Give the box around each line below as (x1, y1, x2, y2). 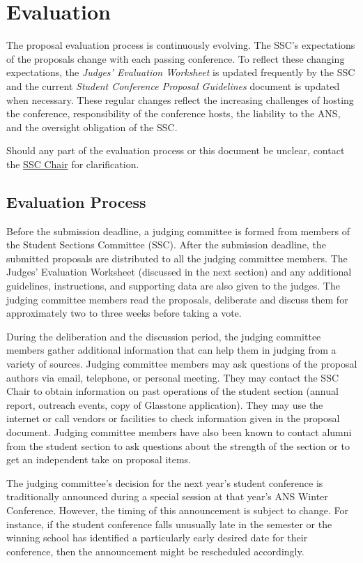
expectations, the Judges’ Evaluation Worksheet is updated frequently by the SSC (6, 65, 355, 80)
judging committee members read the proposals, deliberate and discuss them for (6, 292, 348, 306)
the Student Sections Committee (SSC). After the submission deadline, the (6, 237, 326, 252)
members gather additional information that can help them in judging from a (6, 343, 337, 357)
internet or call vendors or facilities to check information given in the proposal (6, 411, 340, 426)
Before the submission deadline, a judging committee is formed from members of (6, 223, 350, 238)
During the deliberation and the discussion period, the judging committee (6, 329, 321, 343)
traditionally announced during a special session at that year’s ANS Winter (6, 489, 328, 504)
